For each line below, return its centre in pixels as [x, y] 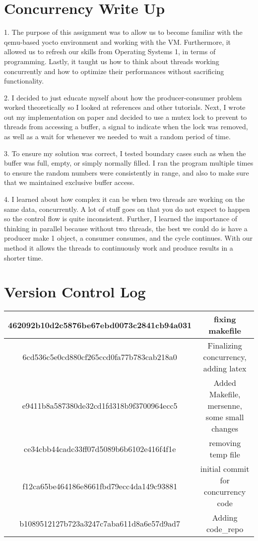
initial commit [225, 469]
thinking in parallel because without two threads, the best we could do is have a [126, 228]
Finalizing [225, 346]
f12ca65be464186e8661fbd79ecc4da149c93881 [100, 486]
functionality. [24, 81]
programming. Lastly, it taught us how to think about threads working [112, 61]
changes [225, 429]
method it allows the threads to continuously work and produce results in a [119, 248]
